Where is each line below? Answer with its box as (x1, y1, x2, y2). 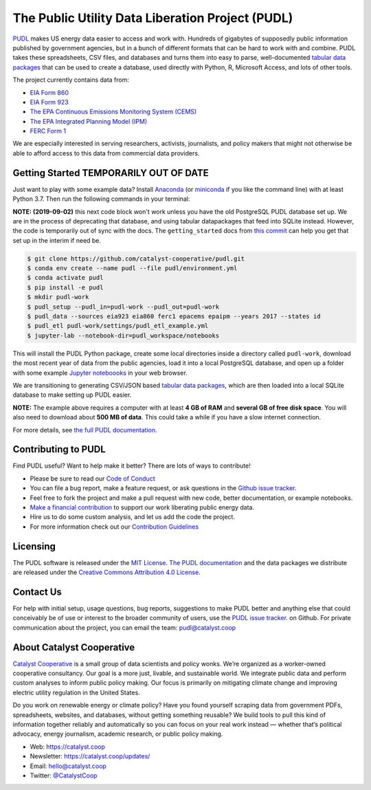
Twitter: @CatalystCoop (30, 771, 98, 780)
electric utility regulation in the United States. (12, 688, 140, 696)
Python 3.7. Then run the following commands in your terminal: (12, 195, 190, 203)
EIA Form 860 (30, 88, 69, 96)
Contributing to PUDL (12, 443, 106, 455)
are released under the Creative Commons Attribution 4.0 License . (12, 568, 201, 577)
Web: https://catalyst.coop (30, 743, 106, 751)
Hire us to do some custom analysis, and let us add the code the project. (30, 513, 235, 521)
